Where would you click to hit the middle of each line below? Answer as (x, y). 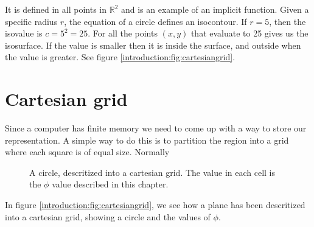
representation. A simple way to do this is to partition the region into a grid (147, 140)
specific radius (31, 21)
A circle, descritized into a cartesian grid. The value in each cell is (152, 172)
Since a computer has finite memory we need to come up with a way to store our (156, 128)
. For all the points (123, 33)
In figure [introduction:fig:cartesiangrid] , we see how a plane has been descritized (155, 205)
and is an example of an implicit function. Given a (215, 9)
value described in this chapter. (110, 184)
